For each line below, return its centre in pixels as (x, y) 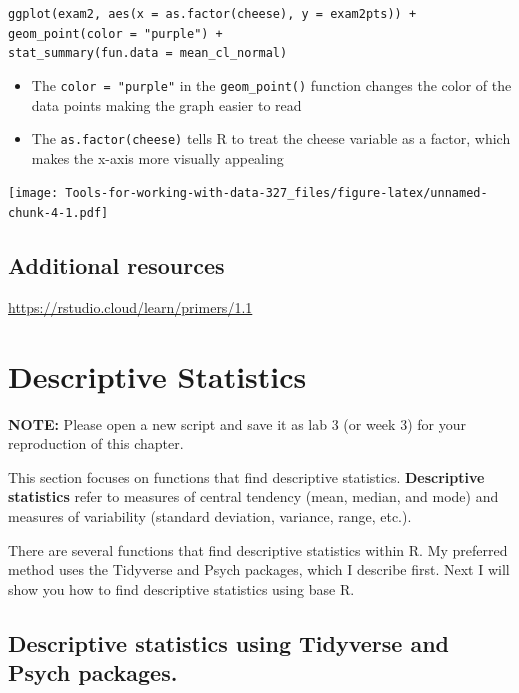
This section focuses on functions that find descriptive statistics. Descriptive (246, 476)
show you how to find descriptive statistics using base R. (181, 588)
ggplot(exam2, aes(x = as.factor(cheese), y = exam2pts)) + (212, 14)
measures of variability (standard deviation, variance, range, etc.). (210, 516)
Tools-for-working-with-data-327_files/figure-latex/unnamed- (276, 193)
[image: (33, 193)
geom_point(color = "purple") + (115, 33)
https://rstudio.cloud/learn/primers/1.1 (130, 306)
